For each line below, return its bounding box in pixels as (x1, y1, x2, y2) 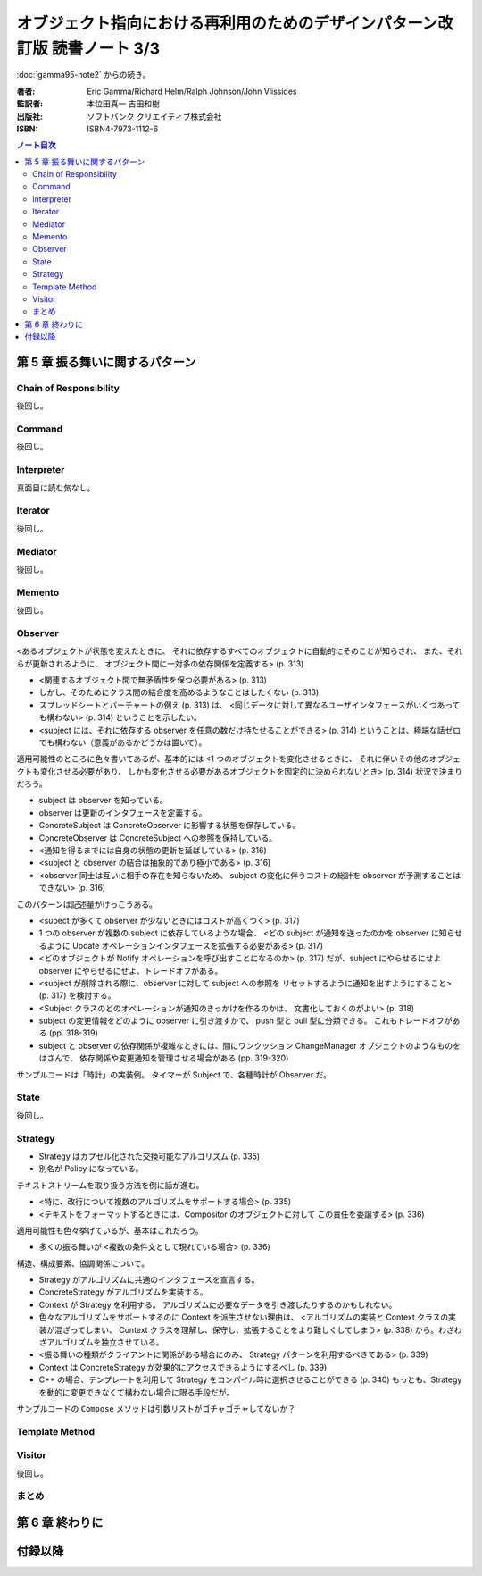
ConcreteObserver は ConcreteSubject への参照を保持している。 (38, 832, 278, 843)
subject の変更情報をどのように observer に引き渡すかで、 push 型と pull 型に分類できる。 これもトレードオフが (38, 1015, 453, 1027)
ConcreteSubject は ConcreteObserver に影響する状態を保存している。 (38, 820, 301, 831)
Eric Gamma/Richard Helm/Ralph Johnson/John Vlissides (87, 86, 297, 96)
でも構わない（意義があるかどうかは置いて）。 (38, 737, 207, 748)
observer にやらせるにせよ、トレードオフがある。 (38, 965, 223, 976)
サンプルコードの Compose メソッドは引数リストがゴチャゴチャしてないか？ (16, 1403, 296, 1413)
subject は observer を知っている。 (38, 795, 169, 806)
